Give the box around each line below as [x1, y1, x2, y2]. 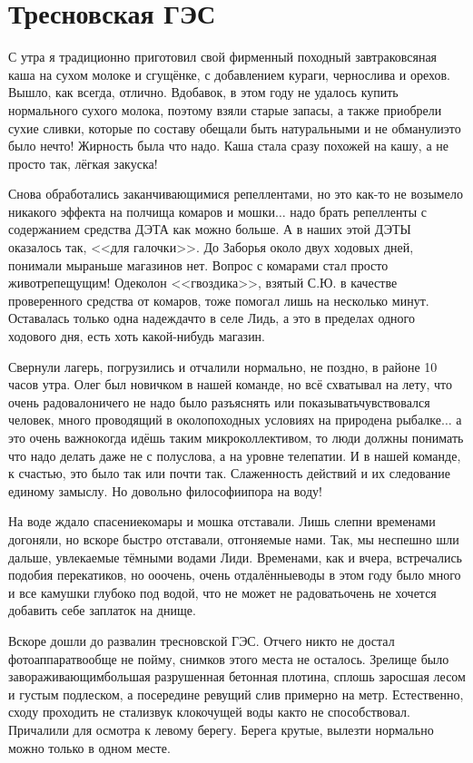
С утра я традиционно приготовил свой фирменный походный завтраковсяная [8, 47, 438, 66]
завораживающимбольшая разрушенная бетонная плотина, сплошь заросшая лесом [8, 667, 466, 686]
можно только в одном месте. [8, 738, 171, 757]
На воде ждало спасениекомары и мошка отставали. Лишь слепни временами [8, 512, 436, 531]
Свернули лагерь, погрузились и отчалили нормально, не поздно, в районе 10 [8, 357, 438, 376]
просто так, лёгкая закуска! [8, 153, 158, 172]
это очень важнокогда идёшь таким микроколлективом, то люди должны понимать [8, 428, 464, 446]
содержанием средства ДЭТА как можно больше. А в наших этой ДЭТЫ [8, 220, 411, 239]
